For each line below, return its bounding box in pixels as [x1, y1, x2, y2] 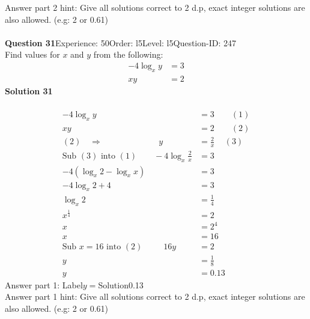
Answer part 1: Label [5, 278, 83, 291]
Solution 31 [5, 84, 53, 97]
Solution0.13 [98, 278, 144, 291]
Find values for [5, 48, 60, 61]
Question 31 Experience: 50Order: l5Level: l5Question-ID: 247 [5, 36, 236, 49]
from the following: [93, 48, 163, 61]
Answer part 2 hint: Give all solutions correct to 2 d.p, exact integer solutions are [5, 1, 305, 13]
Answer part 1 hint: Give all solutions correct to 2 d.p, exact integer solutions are [5, 290, 305, 303]
